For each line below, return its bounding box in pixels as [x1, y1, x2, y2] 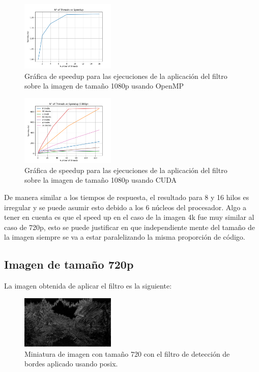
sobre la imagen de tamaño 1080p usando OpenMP [24, 80, 184, 91]
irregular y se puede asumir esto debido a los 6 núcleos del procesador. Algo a [4, 202, 246, 212]
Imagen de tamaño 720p [4, 256, 134, 272]
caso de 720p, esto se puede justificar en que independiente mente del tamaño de [4, 221, 255, 232]
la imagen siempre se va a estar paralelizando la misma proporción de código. [4, 232, 245, 242]
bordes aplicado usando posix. [24, 358, 118, 369]
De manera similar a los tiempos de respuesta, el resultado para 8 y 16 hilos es [4, 191, 249, 202]
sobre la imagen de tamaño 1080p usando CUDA [24, 175, 177, 185]
